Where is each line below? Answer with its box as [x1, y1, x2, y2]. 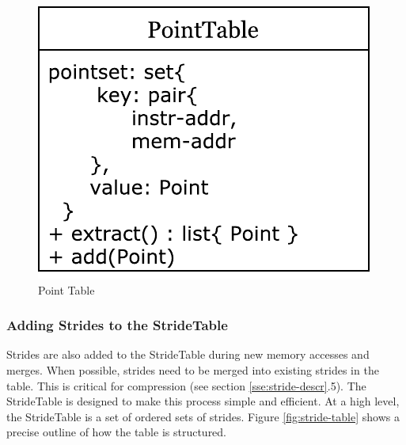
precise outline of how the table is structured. [6, 424, 227, 440]
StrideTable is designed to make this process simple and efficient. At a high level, [6, 393, 400, 409]
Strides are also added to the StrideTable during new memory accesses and [6, 346, 370, 363]
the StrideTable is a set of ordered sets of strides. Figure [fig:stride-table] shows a [6, 408, 400, 424]
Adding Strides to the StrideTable [6, 315, 228, 335]
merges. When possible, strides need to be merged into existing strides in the [6, 362, 379, 378]
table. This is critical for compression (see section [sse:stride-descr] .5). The [6, 377, 366, 394]
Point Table [38, 281, 95, 298]
